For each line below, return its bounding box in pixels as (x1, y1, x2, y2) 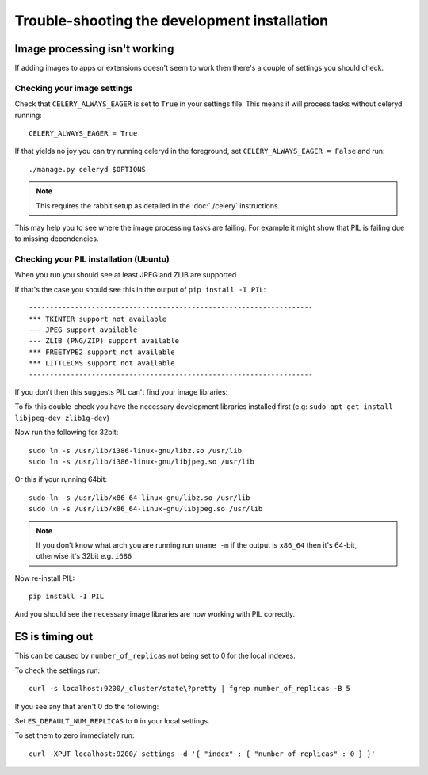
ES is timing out (14, 630, 94, 643)
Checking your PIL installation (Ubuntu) (14, 254, 170, 265)
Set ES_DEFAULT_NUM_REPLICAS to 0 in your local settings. (14, 716, 210, 725)
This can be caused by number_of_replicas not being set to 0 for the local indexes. (14, 651, 296, 661)
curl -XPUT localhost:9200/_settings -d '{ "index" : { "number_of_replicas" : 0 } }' (29, 749, 376, 758)
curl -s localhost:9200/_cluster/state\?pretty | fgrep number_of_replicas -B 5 (29, 684, 351, 693)
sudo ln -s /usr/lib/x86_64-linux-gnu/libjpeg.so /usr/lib (29, 504, 263, 513)
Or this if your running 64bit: (14, 475, 108, 484)
